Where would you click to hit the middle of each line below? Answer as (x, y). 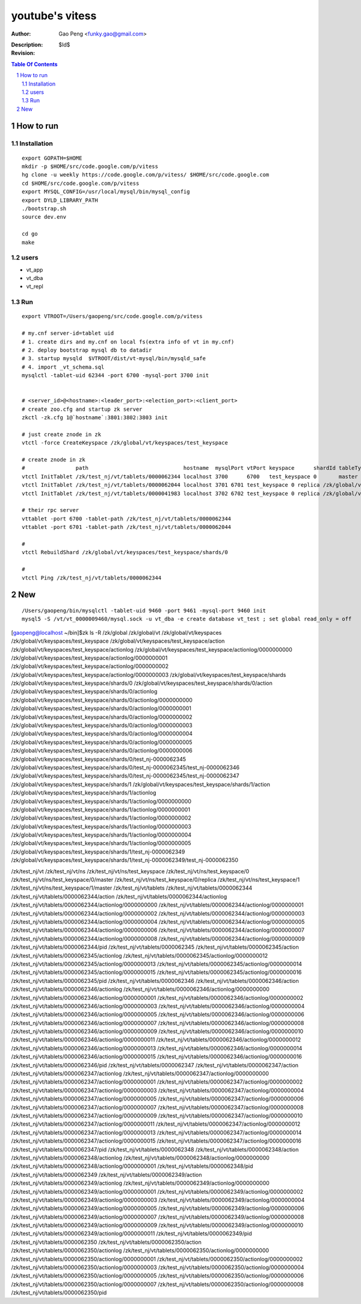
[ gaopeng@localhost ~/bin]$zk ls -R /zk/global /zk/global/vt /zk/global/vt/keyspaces (116, 632)
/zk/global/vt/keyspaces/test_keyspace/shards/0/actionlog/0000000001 (101, 708)
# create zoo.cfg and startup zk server (82, 409)
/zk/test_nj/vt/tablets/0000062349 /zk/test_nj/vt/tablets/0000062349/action (106, 1175)
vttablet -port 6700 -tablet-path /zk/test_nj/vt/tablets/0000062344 (127, 519)
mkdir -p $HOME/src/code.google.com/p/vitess (90, 167)
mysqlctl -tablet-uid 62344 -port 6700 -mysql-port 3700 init (116, 376)
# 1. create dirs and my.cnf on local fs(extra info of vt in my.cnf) (128, 342)
